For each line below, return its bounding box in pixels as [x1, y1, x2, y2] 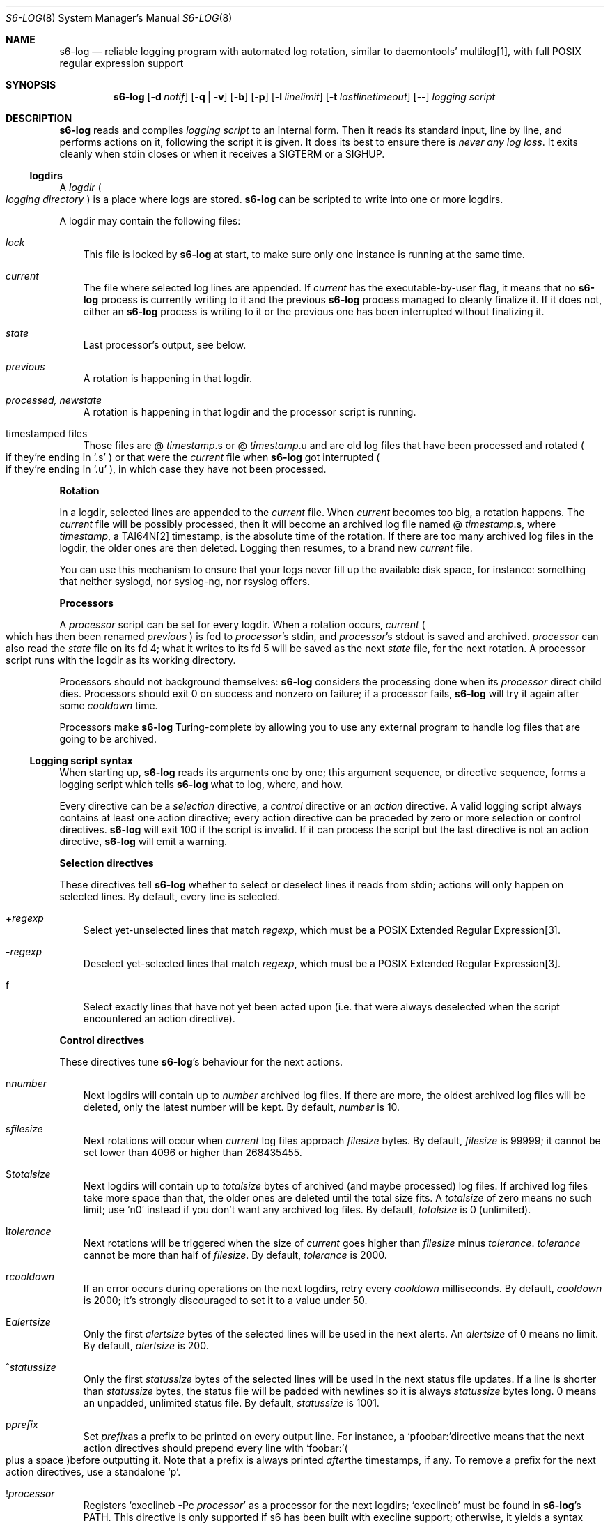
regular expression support [59, 57, 184, 69]
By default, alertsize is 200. [83, 1340, 209, 1351]
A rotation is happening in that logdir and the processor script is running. [83, 406, 416, 418]
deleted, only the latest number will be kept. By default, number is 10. [83, 1101, 400, 1113]
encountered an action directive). [83, 1013, 235, 1024]
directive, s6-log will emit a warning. [59, 835, 227, 847]
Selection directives [59, 857, 154, 869]
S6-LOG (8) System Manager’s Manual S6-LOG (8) [6, 12, 233, 24]
